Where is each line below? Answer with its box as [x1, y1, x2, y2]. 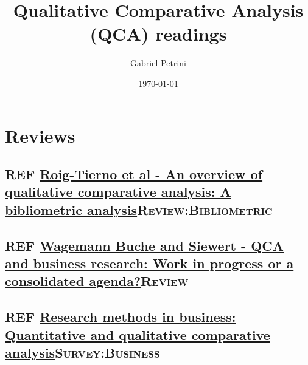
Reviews [5, 123, 75, 148]
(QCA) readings [89, 21, 227, 46]
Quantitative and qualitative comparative [5, 325, 270, 344]
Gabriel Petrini [130, 56, 186, 69]
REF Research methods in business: [5, 307, 236, 326]
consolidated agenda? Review [5, 271, 189, 290]
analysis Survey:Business [5, 343, 160, 361]
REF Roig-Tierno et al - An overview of [5, 165, 263, 183]
